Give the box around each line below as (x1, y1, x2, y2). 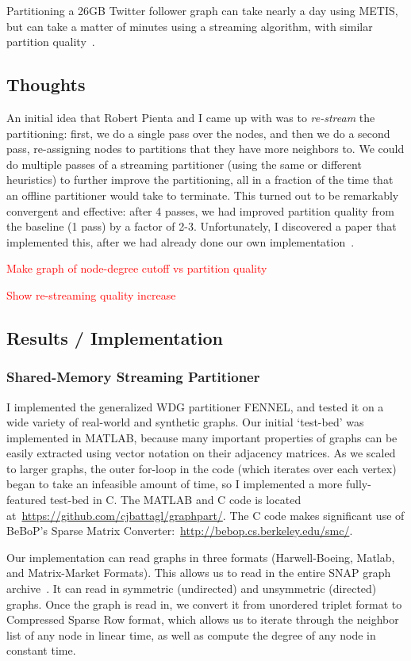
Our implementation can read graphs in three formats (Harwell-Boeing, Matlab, (6, 548, 395, 565)
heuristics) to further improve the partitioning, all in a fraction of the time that (6, 171, 394, 188)
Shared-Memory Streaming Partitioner (6, 367, 260, 387)
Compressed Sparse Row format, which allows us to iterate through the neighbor (6, 611, 399, 628)
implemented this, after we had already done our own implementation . (6, 233, 355, 250)
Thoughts (6, 72, 86, 97)
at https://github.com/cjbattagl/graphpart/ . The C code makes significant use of (6, 506, 405, 523)
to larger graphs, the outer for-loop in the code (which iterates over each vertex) (6, 460, 397, 476)
